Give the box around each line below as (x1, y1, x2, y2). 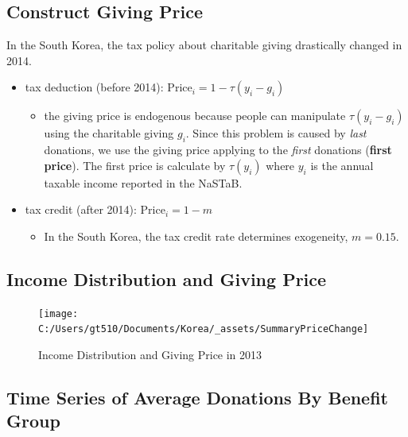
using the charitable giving (44, 125, 174, 141)
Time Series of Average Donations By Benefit (6, 385, 388, 410)
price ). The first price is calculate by (44, 157, 226, 173)
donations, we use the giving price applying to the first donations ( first (44, 141, 392, 158)
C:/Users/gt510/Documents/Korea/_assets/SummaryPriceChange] (38, 323, 369, 335)
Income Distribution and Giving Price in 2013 (38, 346, 262, 363)
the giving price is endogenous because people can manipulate (44, 107, 346, 124)
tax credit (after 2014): (25, 201, 137, 218)
